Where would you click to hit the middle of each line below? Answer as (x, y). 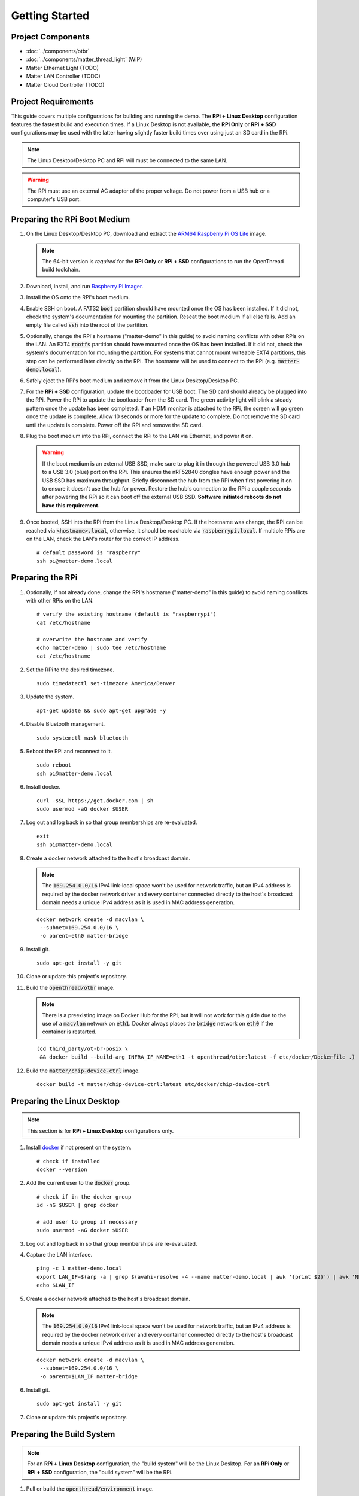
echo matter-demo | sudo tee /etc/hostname (101, 647)
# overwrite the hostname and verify (92, 639)
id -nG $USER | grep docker (78, 1205)
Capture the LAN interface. (59, 1255)
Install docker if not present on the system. (79, 1147)
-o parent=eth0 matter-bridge (84, 936)
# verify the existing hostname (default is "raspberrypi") (127, 614)
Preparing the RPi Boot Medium (71, 219)
